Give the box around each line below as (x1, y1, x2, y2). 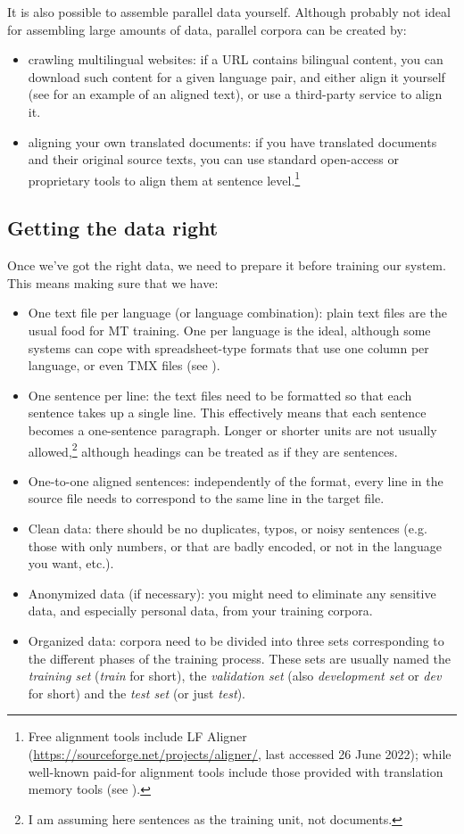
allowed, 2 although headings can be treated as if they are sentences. (28, 439, 398, 460)
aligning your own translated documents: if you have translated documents (28, 132, 437, 151)
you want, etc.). (28, 554, 114, 573)
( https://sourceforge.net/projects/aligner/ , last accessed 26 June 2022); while (28, 744, 452, 763)
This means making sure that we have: (7, 273, 219, 292)
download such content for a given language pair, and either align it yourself (28, 67, 445, 86)
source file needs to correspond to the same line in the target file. (28, 489, 385, 508)
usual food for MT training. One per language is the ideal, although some (28, 320, 431, 339)
